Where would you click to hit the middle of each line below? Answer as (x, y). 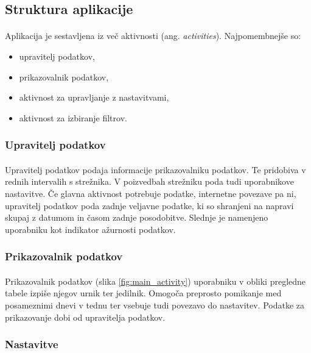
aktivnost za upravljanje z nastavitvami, (94, 97)
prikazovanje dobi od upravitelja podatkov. (85, 317)
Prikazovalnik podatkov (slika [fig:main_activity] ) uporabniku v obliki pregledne (155, 281)
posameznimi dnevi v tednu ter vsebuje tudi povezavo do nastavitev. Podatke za (155, 305)
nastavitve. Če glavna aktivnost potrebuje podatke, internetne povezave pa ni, (151, 193)
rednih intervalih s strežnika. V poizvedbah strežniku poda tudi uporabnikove (149, 181)
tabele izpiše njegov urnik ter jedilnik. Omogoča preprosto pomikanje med (143, 293)
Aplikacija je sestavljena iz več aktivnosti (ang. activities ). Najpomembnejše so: (153, 36)
